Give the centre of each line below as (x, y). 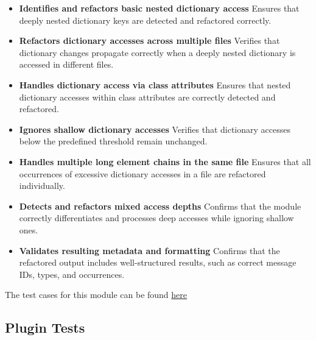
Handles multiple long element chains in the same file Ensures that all (165, 161)
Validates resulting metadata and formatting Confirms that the (149, 250)
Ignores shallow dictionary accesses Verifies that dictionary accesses (155, 129)
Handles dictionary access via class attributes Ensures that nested (155, 84)
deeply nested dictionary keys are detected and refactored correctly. (145, 20)
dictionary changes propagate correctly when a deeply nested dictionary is (157, 52)
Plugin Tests (45, 328)
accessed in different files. (66, 64)
